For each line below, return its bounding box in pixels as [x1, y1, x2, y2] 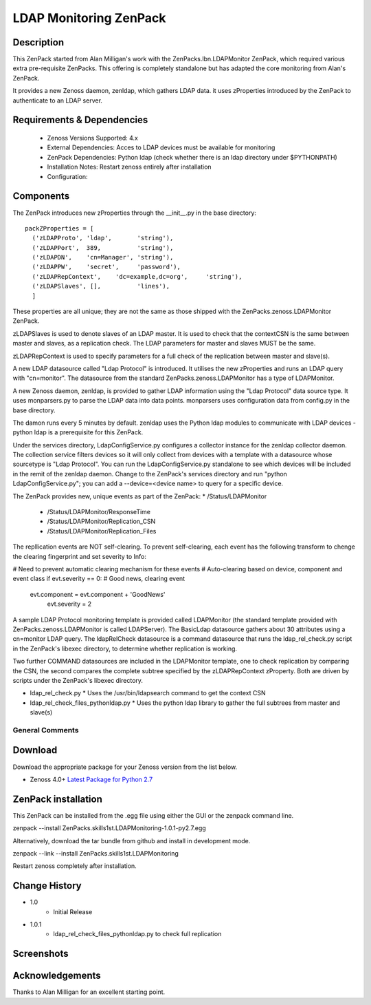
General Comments [12, 725, 79, 734]
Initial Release [53, 907, 93, 916]
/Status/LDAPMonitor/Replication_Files [47, 527, 157, 535]
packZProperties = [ [25, 224, 94, 232]
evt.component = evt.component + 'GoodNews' [30, 590, 166, 598]
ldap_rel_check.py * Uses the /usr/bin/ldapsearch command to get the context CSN [30, 689, 266, 697]
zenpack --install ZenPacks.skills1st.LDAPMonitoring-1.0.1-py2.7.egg [12, 824, 206, 832]
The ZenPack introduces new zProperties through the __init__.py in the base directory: [12, 209, 257, 217]
